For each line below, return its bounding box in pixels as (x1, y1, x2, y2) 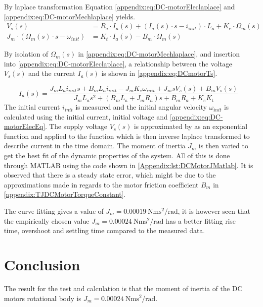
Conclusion (4, 254, 81, 274)
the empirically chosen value (4, 215, 89, 226)
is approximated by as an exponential (133, 121, 248, 131)
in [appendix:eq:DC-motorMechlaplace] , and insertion (78, 49, 240, 59)
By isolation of (4, 49, 48, 59)
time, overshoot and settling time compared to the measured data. (4, 225, 205, 236)
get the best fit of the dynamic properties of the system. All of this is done (4, 150, 230, 161)
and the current (28, 68, 76, 78)
